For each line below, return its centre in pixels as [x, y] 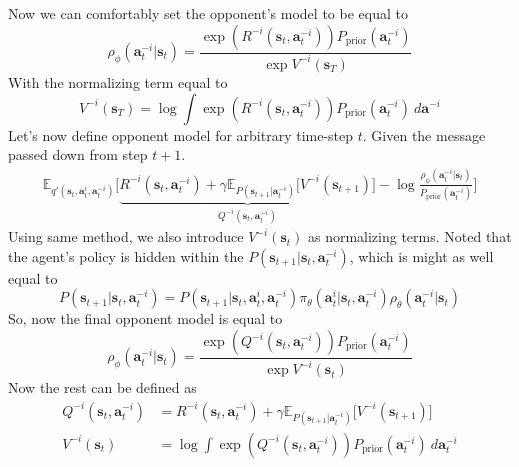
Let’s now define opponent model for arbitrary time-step [181, 134]
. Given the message [424, 134]
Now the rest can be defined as [102, 387]
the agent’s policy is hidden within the [126, 255]
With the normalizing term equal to [118, 81]
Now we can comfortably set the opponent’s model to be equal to [208, 13]
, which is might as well [421, 255]
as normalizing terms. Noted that [409, 236]
